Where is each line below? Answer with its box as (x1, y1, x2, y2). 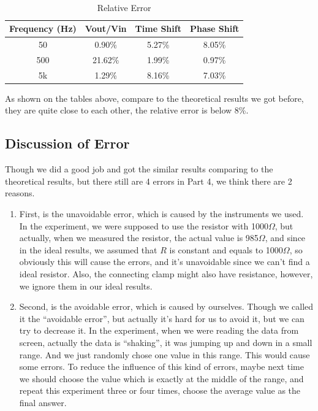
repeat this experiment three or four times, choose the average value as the (19, 384, 301, 397)
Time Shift (135, 22, 181, 35)
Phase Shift (189, 22, 240, 35)
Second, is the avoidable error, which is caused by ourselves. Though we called (19, 300, 314, 313)
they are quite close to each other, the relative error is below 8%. (5, 104, 249, 117)
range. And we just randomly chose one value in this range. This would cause (19, 348, 310, 361)
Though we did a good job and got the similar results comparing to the (5, 163, 273, 175)
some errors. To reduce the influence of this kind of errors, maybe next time (19, 360, 304, 373)
